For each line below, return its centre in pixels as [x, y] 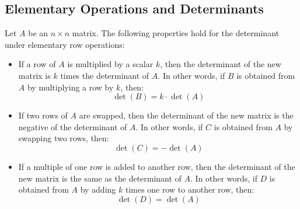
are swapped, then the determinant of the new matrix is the [186, 115]
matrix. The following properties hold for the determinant [175, 33]
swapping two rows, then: [64, 138]
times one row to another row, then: [190, 189]
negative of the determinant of [73, 126]
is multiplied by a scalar [110, 64]
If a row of [37, 64]
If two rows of [43, 115]
